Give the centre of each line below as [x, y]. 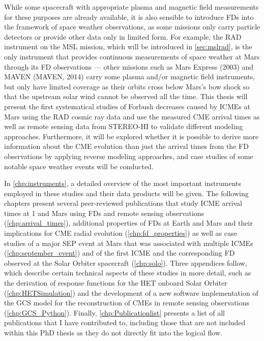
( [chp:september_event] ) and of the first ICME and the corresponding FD [120, 253]
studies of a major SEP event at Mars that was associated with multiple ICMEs [129, 243]
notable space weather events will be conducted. [79, 166]
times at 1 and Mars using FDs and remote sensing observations [104, 213]
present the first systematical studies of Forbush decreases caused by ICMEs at [127, 106]
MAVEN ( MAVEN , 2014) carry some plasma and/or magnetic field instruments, [130, 76]
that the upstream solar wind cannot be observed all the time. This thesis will [126, 96]
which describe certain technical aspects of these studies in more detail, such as [128, 273]
